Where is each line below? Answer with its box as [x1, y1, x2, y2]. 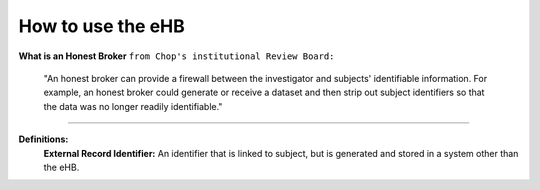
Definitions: [18, 133, 69, 145]
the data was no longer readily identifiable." [43, 100, 223, 112]
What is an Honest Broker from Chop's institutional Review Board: [18, 50, 335, 62]
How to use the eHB [18, 15, 185, 37]
